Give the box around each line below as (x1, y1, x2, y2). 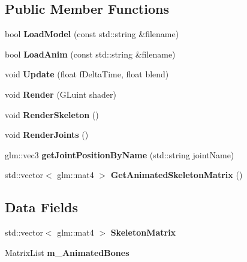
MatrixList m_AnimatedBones (5, 246, 129, 258)
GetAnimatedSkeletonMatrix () (110, 168, 243, 181)
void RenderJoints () (5, 128, 89, 141)
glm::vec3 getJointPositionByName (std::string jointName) (5, 148, 234, 161)
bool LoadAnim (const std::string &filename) (5, 47, 176, 60)
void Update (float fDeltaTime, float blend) (5, 68, 169, 80)
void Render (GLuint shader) (5, 88, 116, 100)
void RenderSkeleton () (5, 108, 99, 121)
